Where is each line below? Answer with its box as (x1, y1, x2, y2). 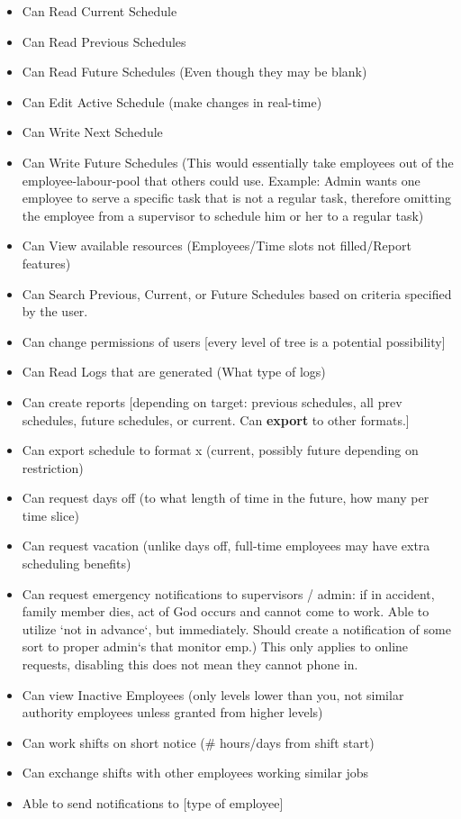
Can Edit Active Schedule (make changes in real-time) (22, 92, 322, 111)
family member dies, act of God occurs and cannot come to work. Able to (22, 602, 429, 621)
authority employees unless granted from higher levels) (22, 703, 323, 722)
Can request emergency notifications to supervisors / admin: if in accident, (22, 584, 435, 603)
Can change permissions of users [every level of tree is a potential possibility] (22, 332, 446, 350)
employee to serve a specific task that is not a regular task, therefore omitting (22, 188, 451, 207)
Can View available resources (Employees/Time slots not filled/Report (22, 236, 411, 255)
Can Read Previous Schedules (22, 32, 186, 50)
